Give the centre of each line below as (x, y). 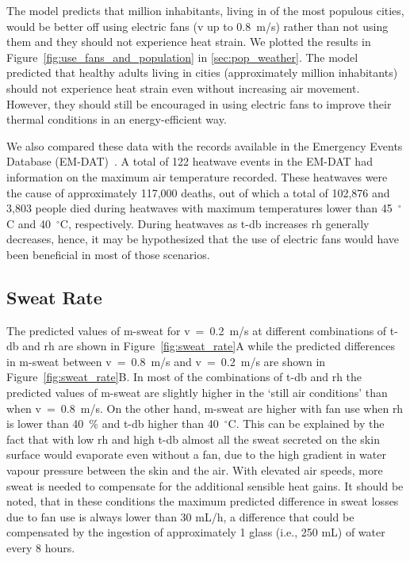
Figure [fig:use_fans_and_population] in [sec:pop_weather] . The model (182, 57)
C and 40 (29, 223)
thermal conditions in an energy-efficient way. (117, 119)
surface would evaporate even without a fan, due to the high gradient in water (196, 454)
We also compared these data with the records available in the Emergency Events (205, 145)
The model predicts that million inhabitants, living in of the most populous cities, (205, 10)
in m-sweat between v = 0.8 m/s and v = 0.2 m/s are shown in (166, 361)
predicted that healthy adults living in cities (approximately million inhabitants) (202, 73)
